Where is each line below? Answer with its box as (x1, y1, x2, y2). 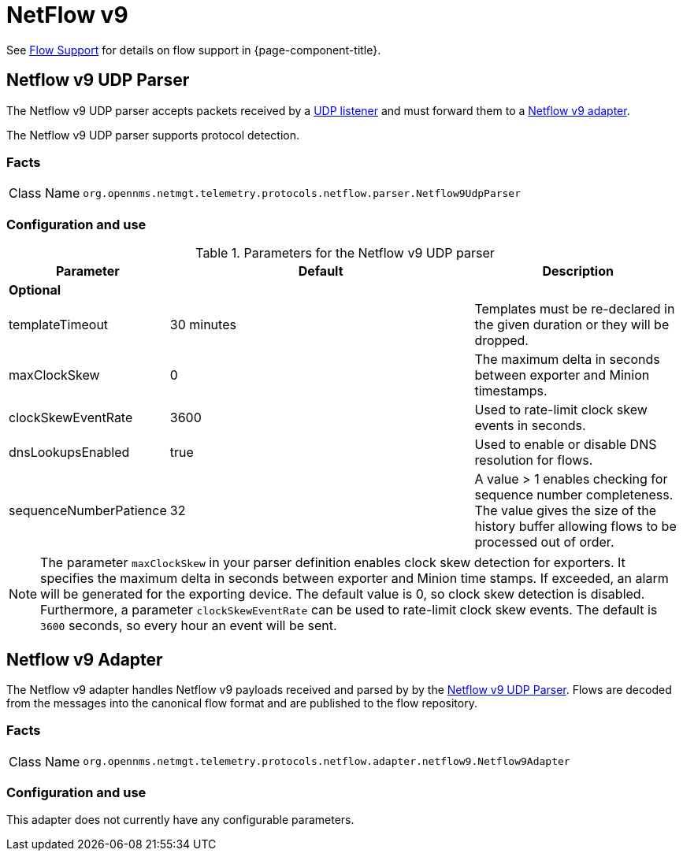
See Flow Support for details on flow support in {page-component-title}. (6, 43, 381, 57)
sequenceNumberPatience (9, 503, 167, 519)
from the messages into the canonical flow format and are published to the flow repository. (6, 696, 477, 710)
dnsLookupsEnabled (9, 444, 130, 461)
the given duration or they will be (474, 317, 670, 333)
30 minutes (169, 317, 236, 333)
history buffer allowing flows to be (474, 518, 677, 535)
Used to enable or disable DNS (474, 436, 657, 453)
